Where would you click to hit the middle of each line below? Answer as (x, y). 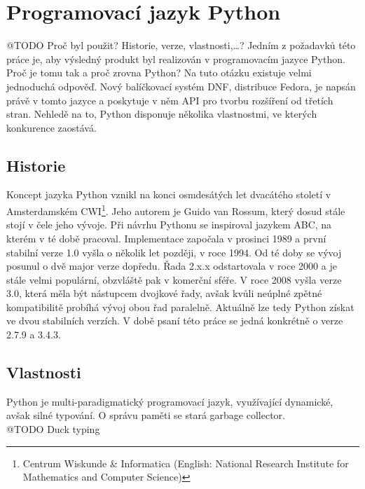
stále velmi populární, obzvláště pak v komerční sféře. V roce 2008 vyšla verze (174, 279)
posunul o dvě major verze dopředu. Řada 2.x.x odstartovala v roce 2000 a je (172, 266)
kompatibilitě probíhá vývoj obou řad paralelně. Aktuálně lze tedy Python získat (180, 307)
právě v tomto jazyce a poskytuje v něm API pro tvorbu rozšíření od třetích (170, 100)
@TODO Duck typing (53, 429)
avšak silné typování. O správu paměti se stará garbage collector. (146, 415)
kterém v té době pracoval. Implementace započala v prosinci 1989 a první (166, 238)
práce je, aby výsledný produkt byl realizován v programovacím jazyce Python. (176, 58)
